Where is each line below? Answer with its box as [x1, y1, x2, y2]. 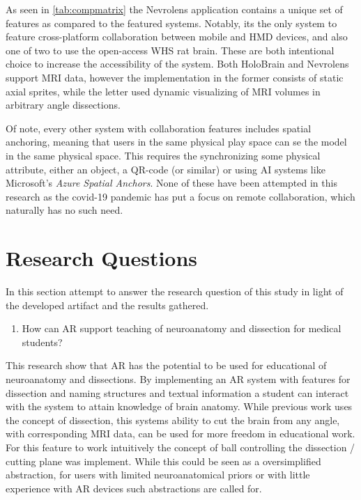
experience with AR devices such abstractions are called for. [6, 481, 262, 495]
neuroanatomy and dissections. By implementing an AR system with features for [6, 372, 351, 386]
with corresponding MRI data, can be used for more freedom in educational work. [6, 426, 355, 441]
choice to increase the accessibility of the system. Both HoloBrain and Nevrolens [6, 56, 349, 71]
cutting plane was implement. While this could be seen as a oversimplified [6, 453, 321, 468]
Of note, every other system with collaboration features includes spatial [6, 120, 312, 135]
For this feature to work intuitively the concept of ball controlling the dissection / [6, 439, 355, 454]
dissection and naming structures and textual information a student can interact [6, 385, 349, 400]
